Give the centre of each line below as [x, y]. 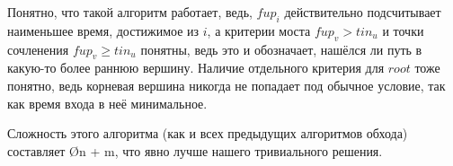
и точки [403, 30]
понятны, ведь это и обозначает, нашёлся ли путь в [281, 49]
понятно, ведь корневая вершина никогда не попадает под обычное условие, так [226, 85]
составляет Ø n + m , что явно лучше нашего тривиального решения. [195, 150]
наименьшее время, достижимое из [103, 30]
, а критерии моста [259, 30]
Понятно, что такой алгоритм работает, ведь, [130, 12]
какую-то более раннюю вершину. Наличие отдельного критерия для [196, 68]
